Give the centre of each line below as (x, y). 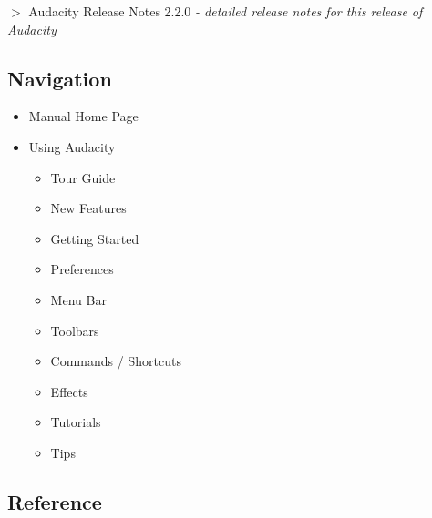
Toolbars (75, 330)
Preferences (82, 269)
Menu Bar (78, 299)
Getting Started (95, 238)
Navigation (60, 78)
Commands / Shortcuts (116, 361)
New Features (88, 208)
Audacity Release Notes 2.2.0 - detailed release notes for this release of (226, 11)
